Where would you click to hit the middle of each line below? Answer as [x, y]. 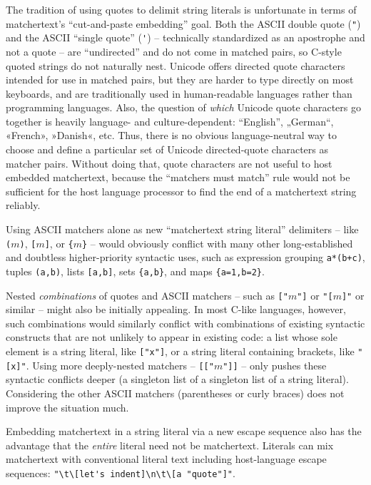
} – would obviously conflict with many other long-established [218, 243]
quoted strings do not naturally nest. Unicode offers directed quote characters [176, 65]
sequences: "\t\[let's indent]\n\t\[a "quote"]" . [121, 473]
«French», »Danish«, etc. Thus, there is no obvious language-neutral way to [172, 135]
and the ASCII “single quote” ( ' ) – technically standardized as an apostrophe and [185, 37]
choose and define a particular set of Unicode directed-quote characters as [167, 149]
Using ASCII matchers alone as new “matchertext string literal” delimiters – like [182, 229]
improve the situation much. [67, 407]
